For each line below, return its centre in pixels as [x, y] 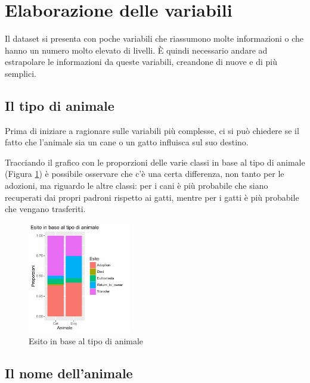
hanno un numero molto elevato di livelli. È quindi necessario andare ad [136, 50]
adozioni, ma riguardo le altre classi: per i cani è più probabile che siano [137, 186]
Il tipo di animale [60, 105]
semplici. [21, 73]
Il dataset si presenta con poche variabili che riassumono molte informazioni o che [154, 38]
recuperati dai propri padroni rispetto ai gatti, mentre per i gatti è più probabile [152, 197]
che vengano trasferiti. [45, 209]
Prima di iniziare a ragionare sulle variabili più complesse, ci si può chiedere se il [152, 130]
